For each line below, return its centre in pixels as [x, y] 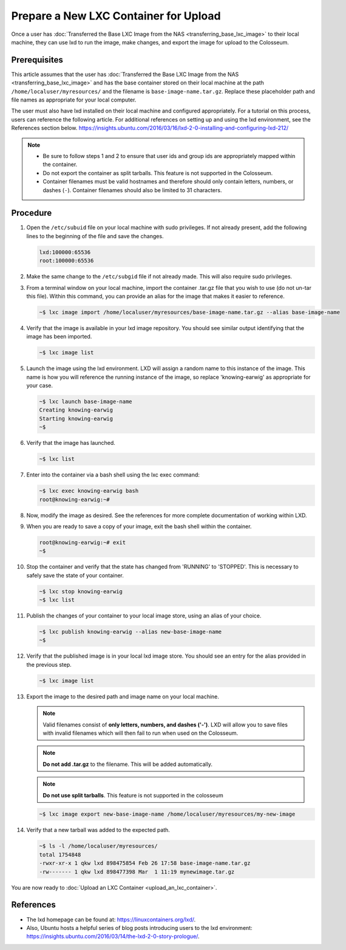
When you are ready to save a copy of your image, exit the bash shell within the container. [139, 526]
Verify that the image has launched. [71, 443]
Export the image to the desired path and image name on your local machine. [123, 697]
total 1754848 [60, 855]
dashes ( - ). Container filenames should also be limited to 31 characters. [132, 190]
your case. [40, 385]
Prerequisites [37, 60]
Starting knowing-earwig [76, 418]
